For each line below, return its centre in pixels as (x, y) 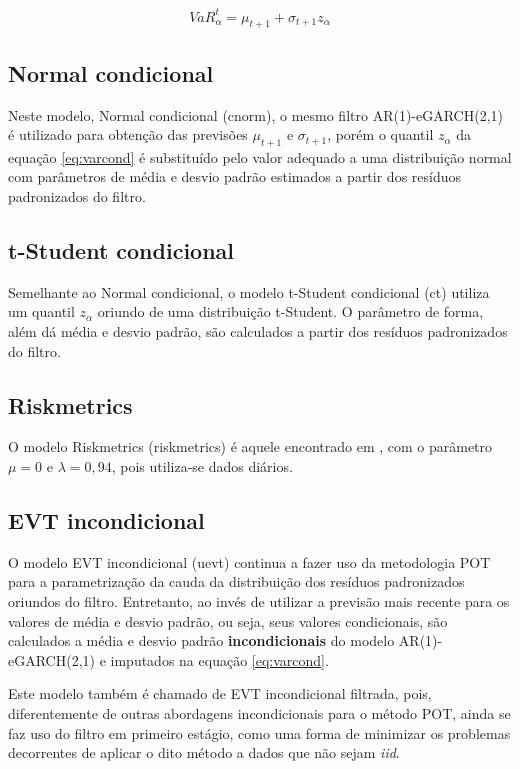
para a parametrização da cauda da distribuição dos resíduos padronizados (236, 581)
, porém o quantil (380, 134)
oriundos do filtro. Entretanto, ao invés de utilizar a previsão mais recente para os (259, 601)
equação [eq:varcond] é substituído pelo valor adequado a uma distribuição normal (260, 156)
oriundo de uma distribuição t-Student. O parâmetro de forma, (290, 311)
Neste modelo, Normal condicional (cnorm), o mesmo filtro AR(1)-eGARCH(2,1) (255, 114)
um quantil (41, 311)
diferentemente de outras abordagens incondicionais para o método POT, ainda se (259, 713)
